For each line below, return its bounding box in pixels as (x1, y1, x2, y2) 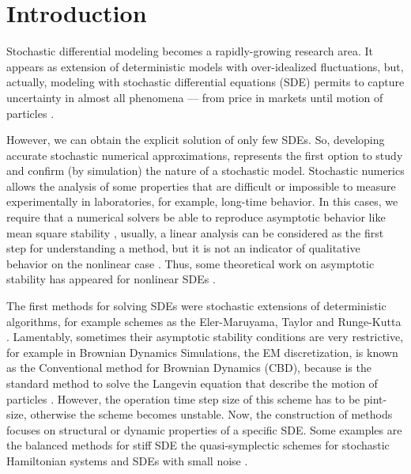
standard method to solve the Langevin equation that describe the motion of (6, 375, 378, 391)
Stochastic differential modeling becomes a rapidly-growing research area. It (6, 43, 374, 59)
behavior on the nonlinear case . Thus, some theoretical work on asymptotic (6, 255, 375, 271)
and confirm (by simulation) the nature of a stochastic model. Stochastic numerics (6, 162, 405, 179)
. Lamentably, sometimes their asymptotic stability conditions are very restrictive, (6, 328, 404, 345)
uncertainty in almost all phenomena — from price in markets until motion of (6, 89, 383, 105)
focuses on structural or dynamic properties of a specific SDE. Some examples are (6, 421, 402, 438)
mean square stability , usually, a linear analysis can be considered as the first (6, 224, 384, 241)
